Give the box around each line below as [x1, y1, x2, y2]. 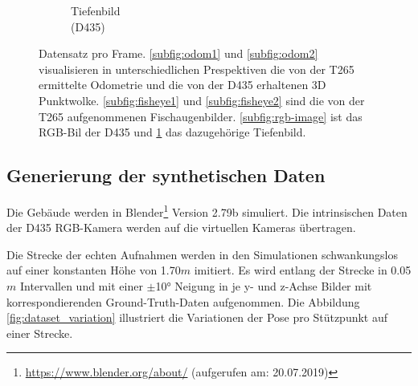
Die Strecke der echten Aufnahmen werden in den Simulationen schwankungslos [6, 246, 399, 262]
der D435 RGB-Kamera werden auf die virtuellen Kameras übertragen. [6, 219, 356, 236]
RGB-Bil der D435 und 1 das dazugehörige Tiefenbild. [39, 124, 306, 140]
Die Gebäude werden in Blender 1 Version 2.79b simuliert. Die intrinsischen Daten [6, 201, 408, 220]
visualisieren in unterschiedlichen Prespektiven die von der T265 [39, 60, 354, 77]
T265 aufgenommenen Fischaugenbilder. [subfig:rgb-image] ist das [39, 108, 363, 124]
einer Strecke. [6, 324, 73, 341]
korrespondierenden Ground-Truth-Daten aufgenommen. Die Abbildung [6, 293, 360, 310]
